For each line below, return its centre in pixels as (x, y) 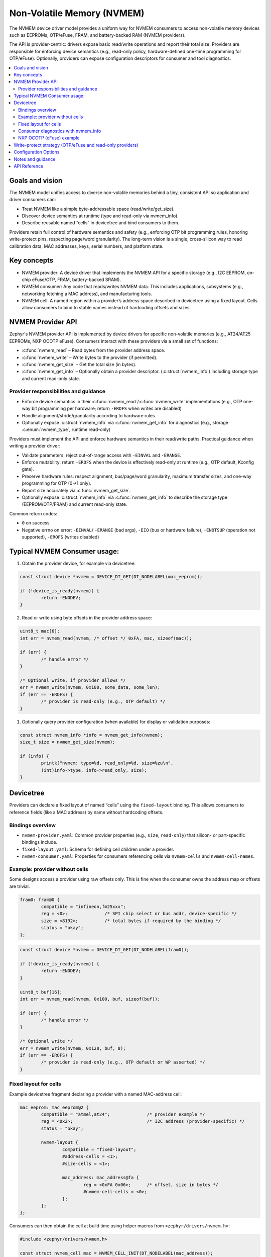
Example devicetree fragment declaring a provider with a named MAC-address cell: (96, 1094)
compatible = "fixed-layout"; (99, 1149)
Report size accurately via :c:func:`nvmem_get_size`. (76, 490)
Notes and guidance (35, 159)
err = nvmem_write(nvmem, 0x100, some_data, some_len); (90, 687)
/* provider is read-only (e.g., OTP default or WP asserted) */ (123, 1062)
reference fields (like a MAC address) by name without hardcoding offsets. (86, 812)
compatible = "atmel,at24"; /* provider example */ (123, 1114)
